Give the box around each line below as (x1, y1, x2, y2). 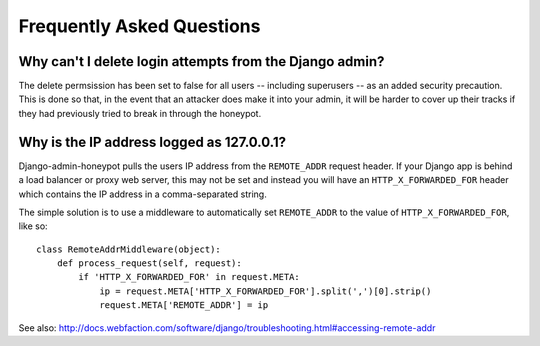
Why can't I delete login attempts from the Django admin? (18, 53, 385, 70)
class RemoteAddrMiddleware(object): (36, 243, 222, 255)
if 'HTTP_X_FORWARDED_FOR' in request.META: (78, 271, 300, 283)
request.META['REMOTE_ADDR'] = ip (99, 300, 269, 311)
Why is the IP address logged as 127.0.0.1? (18, 133, 287, 150)
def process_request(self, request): (56, 258, 242, 269)
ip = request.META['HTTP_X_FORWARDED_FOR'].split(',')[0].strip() (99, 285, 432, 297)
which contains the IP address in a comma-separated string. (18, 188, 267, 200)
